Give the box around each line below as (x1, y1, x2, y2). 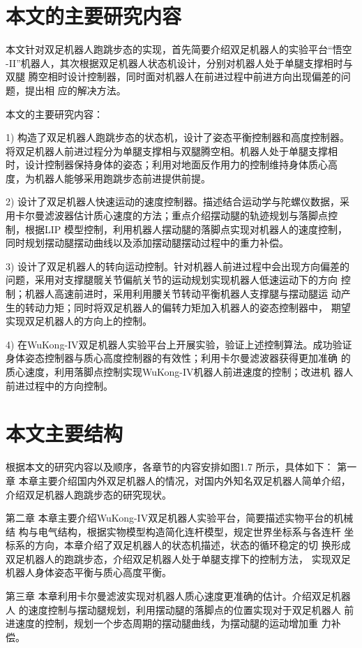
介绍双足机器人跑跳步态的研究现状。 (6, 487, 172, 501)
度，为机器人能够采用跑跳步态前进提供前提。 (6, 170, 211, 185)
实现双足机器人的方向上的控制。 (6, 314, 152, 328)
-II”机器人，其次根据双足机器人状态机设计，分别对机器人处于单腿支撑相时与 (6, 55, 353, 70)
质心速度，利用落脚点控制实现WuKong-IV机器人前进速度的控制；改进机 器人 (6, 364, 354, 378)
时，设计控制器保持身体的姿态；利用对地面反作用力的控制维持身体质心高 (6, 157, 338, 172)
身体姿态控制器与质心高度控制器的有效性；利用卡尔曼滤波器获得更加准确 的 (6, 351, 351, 365)
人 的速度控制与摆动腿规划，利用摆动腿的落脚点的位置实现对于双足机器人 (6, 602, 341, 617)
